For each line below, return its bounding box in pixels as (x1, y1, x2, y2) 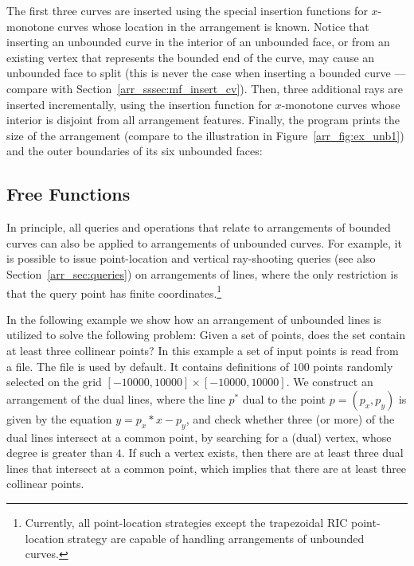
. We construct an (286, 373, 373, 390)
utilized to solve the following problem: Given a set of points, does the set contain (6, 326, 406, 343)
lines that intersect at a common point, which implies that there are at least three (6, 459, 407, 476)
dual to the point (242, 390, 326, 407)
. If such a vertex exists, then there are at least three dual (121, 444, 404, 461)
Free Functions (6, 182, 131, 206)
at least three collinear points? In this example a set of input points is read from (6, 342, 399, 358)
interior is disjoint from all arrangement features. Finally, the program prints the (6, 111, 400, 128)
